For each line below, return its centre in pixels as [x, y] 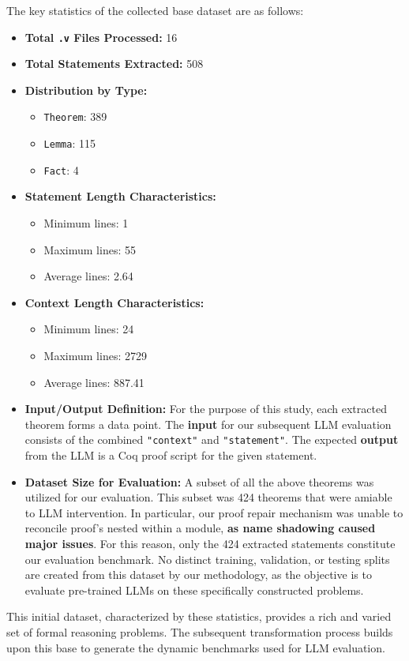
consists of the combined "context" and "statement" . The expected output [212, 439]
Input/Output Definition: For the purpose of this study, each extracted [206, 409]
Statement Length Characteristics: [120, 196]
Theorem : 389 [75, 116]
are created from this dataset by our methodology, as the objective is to [198, 575]
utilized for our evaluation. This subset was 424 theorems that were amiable [208, 497]
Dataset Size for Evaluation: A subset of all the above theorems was [199, 481]
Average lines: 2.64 [88, 276]
